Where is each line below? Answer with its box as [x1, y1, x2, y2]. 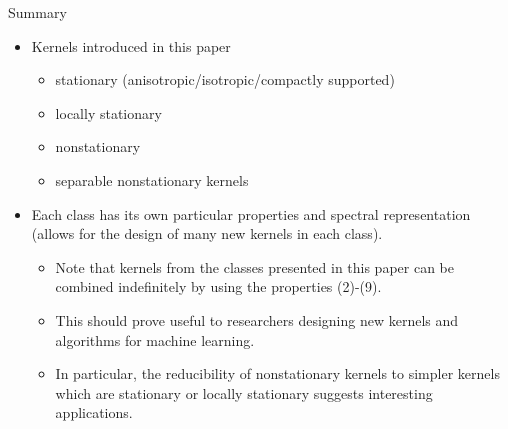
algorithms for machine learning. [55, 329, 255, 350]
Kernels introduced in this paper [31, 35, 231, 56]
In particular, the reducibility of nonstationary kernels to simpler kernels [55, 363, 500, 384]
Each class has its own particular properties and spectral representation [31, 203, 471, 224]
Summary [8, 2, 67, 22]
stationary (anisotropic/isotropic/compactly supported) [55, 69, 395, 90]
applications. [55, 402, 133, 423]
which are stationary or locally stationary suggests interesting [55, 382, 433, 403]
